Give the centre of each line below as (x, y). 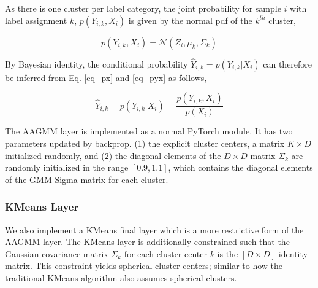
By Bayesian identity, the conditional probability (97, 64)
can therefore (288, 64)
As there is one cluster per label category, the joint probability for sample (143, 8)
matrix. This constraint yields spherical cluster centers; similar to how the (144, 266)
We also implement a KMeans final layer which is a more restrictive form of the (154, 229)
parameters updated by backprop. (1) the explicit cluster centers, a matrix (145, 143)
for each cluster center (165, 253)
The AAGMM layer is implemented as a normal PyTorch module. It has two (149, 131)
